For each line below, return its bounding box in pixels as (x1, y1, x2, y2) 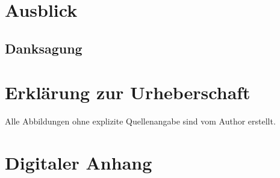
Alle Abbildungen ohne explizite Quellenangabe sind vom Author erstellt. (5, 115, 276, 127)
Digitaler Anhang (5, 150, 152, 175)
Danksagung (5, 38, 82, 57)
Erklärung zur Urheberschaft (5, 80, 250, 105)
